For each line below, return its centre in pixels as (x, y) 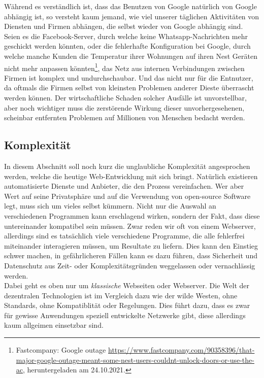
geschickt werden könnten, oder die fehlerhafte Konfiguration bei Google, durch (127, 46)
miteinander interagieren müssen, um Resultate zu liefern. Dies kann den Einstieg (131, 245)
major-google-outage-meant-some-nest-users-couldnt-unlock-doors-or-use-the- (135, 359)
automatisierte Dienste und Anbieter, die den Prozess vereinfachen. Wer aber (124, 186)
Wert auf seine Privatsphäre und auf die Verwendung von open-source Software (127, 196)
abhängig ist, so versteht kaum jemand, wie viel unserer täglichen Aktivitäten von (132, 16)
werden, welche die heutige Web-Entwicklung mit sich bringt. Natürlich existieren (131, 176)
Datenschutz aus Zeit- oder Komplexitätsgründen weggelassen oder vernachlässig (130, 265)
